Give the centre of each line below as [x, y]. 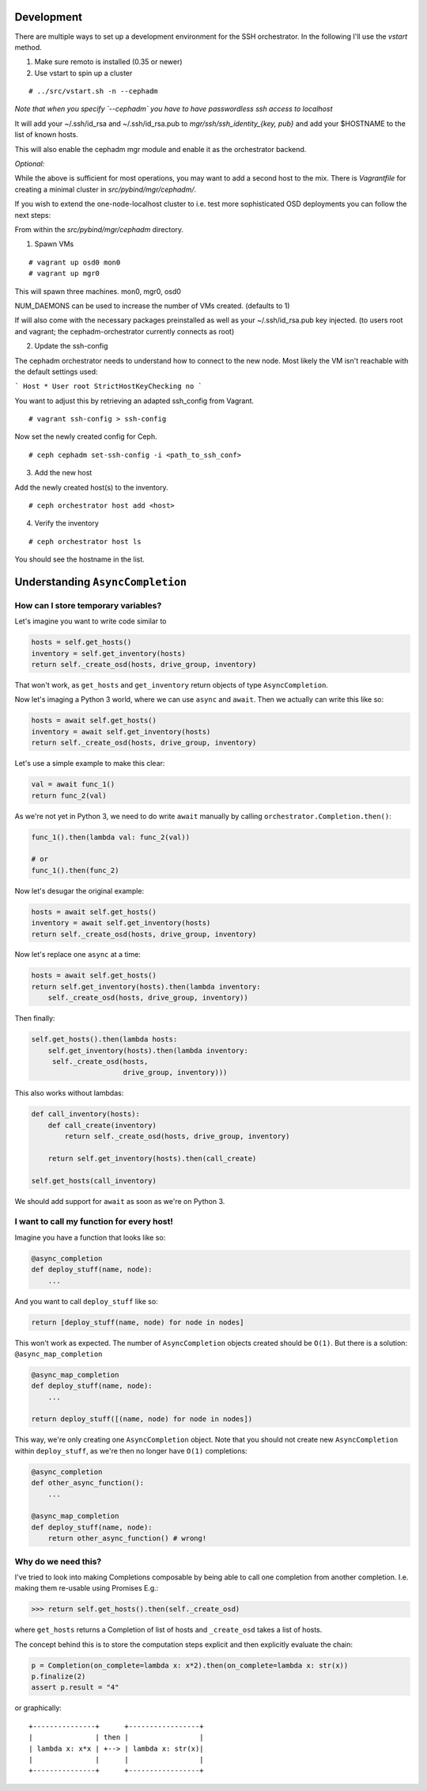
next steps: [33, 215]
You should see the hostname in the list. [80, 559]
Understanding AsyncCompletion [101, 582]
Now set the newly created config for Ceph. [86, 436]
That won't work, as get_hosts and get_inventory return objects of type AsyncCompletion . [171, 685]
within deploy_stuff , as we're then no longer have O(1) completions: [131, 1450]
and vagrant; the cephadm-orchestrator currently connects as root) [125, 331]
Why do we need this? [58, 1561]
